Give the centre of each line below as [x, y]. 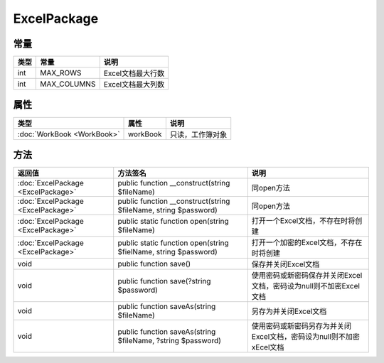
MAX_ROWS [61, 73]
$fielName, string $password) [168, 252]
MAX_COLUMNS [68, 84]
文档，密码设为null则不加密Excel [306, 286]
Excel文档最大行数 [134, 73]
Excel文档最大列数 [134, 85]
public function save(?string [164, 281]
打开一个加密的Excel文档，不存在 [307, 243]
